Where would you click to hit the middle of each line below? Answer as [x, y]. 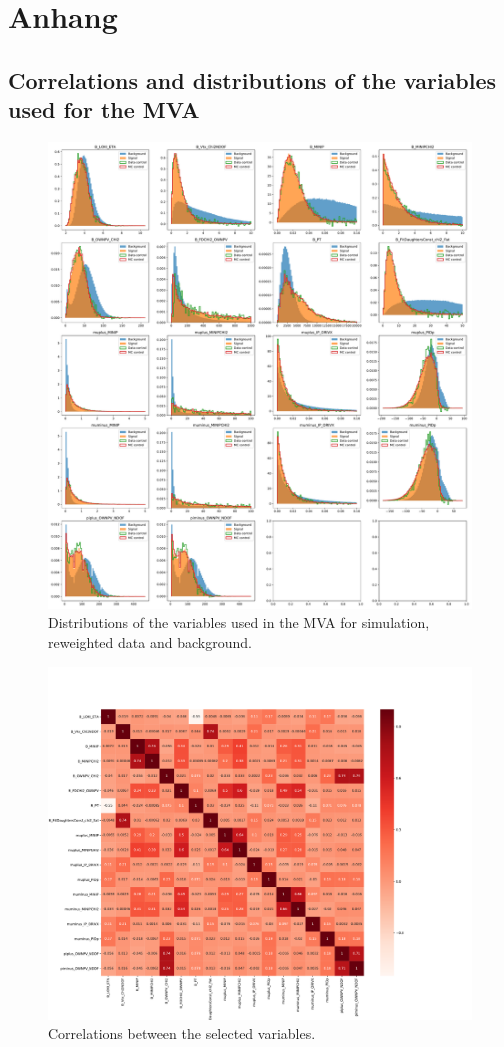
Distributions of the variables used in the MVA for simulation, [239, 622]
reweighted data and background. [150, 642]
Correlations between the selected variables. [182, 1033]
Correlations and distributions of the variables [252, 79]
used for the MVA [104, 109]
